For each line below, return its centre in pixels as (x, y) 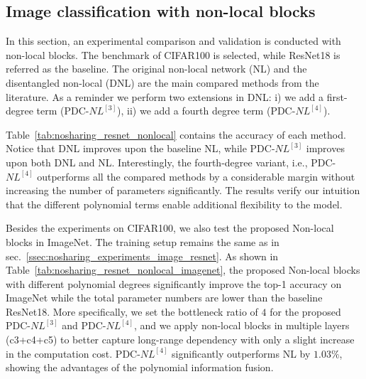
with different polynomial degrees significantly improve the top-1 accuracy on (174, 283)
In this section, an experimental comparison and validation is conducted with (173, 41)
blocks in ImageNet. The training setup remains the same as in (143, 241)
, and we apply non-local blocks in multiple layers (242, 325)
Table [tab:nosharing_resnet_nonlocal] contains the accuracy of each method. (176, 134)
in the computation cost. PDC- (73, 353)
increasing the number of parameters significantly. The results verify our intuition (183, 190)
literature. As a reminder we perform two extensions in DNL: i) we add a (165, 96)
